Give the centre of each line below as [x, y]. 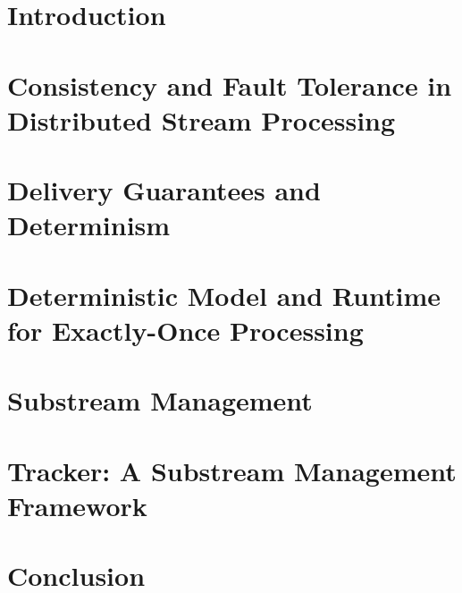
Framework [77, 505]
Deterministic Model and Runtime [224, 295]
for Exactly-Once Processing [185, 330]
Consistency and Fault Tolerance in [230, 85]
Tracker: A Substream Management [232, 470]
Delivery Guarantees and [164, 190]
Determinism [89, 225]
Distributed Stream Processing [202, 119]
